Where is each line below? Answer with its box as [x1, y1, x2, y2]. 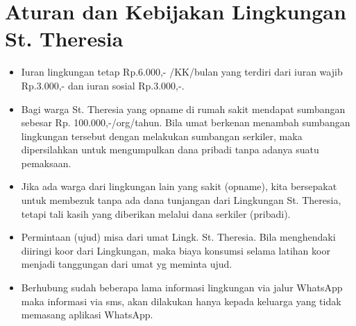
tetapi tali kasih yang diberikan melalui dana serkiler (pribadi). [21, 206, 291, 221]
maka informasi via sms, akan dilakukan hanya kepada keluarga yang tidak [21, 293, 341, 308]
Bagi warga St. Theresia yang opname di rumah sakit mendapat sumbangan [21, 101, 346, 116]
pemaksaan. [21, 155, 71, 170]
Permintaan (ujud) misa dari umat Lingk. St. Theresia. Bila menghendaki [21, 230, 336, 244]
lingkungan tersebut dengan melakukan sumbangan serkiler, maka [21, 128, 303, 143]
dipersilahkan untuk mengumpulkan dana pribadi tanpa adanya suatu [21, 142, 319, 157]
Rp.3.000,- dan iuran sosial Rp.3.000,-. [21, 78, 185, 92]
